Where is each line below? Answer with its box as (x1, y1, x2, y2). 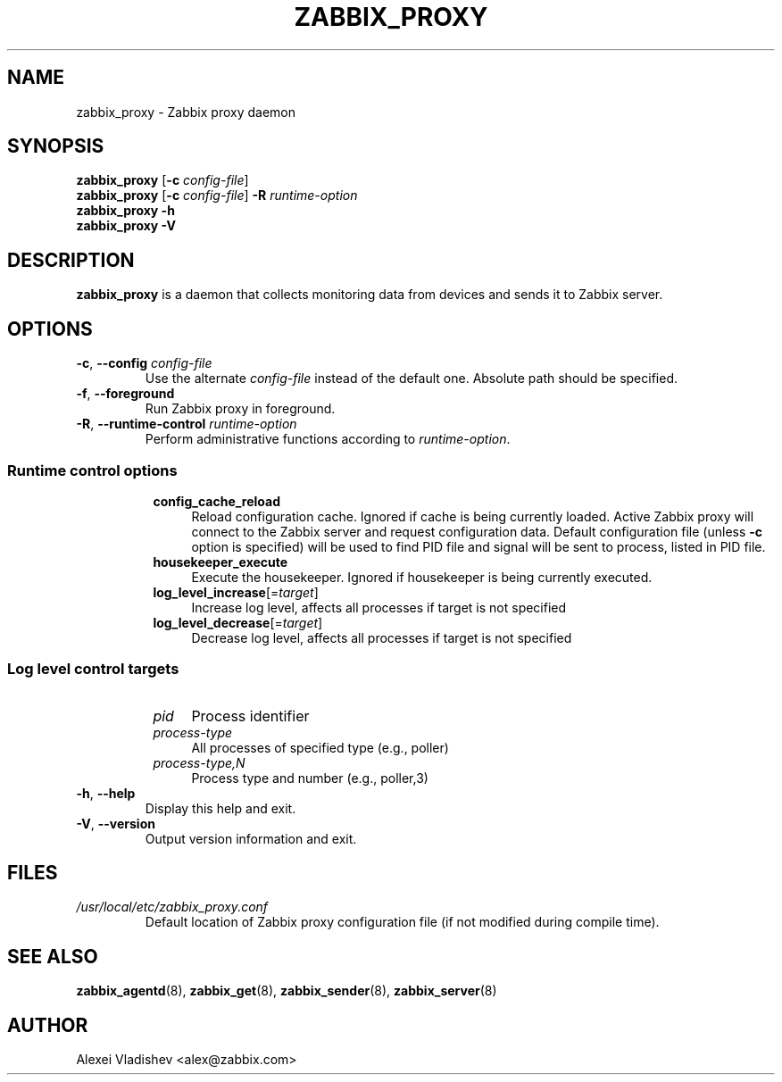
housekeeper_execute (153, 553, 288, 570)
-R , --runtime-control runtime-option (76, 416, 297, 432)
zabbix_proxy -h (76, 203, 175, 219)
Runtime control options (7, 461, 178, 479)
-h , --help (76, 785, 136, 801)
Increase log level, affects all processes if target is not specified (191, 599, 567, 615)
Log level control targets (7, 660, 179, 678)
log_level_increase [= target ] (153, 584, 319, 600)
